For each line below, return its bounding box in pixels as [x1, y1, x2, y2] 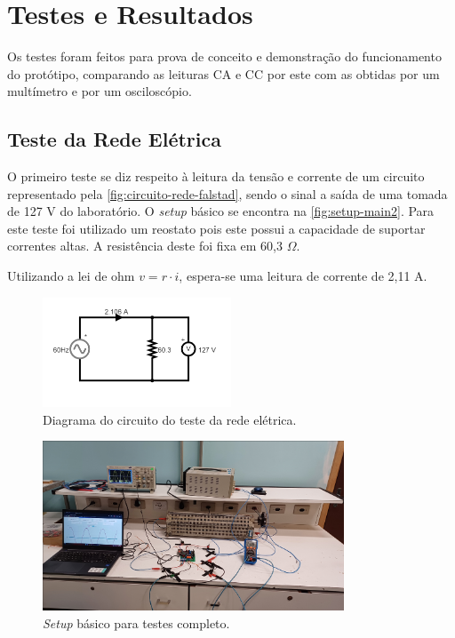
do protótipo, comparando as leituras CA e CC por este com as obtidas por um [7, 64, 440, 83]
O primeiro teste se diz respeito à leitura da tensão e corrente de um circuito [7, 167, 425, 186]
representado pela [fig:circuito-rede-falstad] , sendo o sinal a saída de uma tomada [7, 184, 448, 203]
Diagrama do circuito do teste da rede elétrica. [43, 410, 297, 428]
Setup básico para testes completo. [43, 613, 230, 632]
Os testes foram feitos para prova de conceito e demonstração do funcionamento [7, 47, 442, 66]
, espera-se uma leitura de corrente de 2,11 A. [179, 267, 427, 285]
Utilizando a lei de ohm [7, 267, 135, 285]
